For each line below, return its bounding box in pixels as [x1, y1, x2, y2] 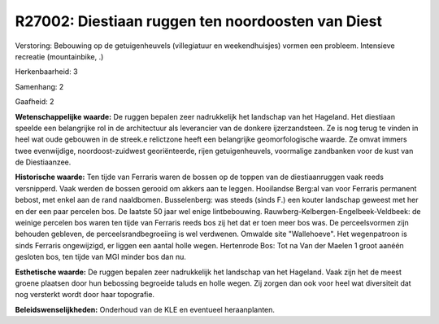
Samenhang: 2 [15, 81, 64, 91]
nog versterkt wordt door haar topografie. [15, 290, 154, 300]
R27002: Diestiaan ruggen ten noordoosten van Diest [15, 12, 382, 30]
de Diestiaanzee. [15, 157, 72, 167]
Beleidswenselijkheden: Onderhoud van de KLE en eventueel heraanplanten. [15, 304, 276, 314]
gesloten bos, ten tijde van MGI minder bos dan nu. [15, 252, 186, 262]
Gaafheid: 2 [15, 97, 54, 107]
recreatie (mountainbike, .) [15, 51, 104, 61]
